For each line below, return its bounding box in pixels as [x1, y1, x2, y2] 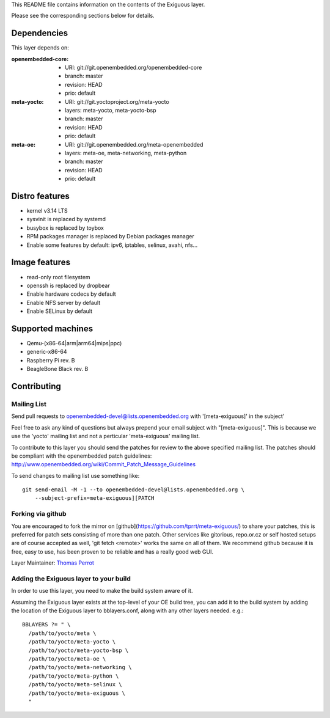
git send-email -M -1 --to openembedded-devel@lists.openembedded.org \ [22, 486, 244, 493]
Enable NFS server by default [26, 299, 101, 306]
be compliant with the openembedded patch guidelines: [11, 452, 152, 460]
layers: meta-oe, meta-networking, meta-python [65, 149, 187, 156]
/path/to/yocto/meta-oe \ [28, 656, 106, 662]
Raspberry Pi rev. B [26, 356, 75, 364]
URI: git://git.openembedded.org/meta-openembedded [65, 141, 204, 148]
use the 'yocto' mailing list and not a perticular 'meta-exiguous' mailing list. [11, 433, 200, 440]
